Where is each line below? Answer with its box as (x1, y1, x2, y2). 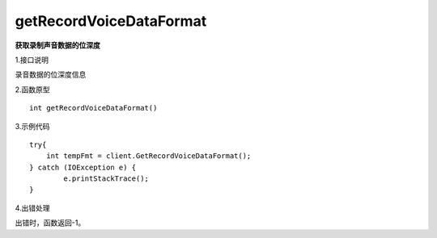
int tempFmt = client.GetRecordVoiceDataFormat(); (45, 152, 252, 161)
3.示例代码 (15, 121, 50, 131)
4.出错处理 (15, 203, 50, 213)
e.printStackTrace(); (63, 174, 150, 183)
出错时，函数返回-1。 (15, 218, 86, 228)
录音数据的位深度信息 (15, 69, 87, 80)
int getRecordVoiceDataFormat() (29, 103, 158, 113)
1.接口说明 (15, 55, 49, 65)
